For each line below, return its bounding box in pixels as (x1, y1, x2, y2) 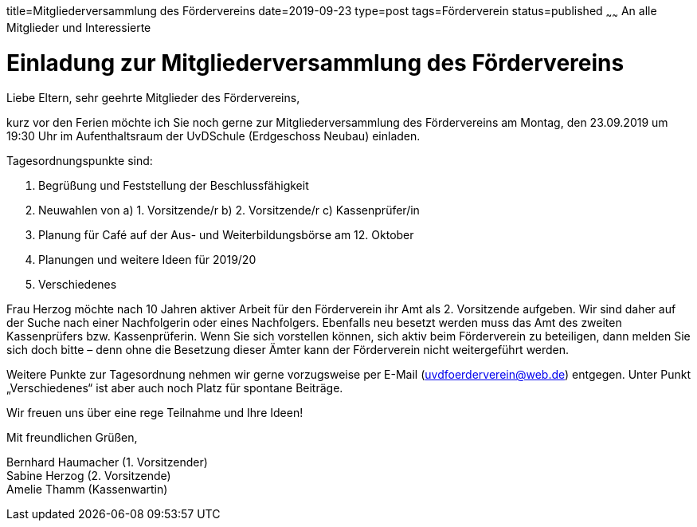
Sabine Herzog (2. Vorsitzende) (6, 469, 171, 483)
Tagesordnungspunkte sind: (6, 154, 153, 168)
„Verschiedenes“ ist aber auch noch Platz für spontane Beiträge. (6, 381, 343, 395)
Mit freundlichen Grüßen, (6, 431, 138, 445)
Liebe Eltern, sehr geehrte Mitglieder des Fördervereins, (6, 91, 300, 105)
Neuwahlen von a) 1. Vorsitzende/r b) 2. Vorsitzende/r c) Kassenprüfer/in (38, 203, 420, 218)
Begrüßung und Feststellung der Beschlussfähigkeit (38, 179, 309, 193)
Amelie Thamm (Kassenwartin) (6, 482, 168, 497)
